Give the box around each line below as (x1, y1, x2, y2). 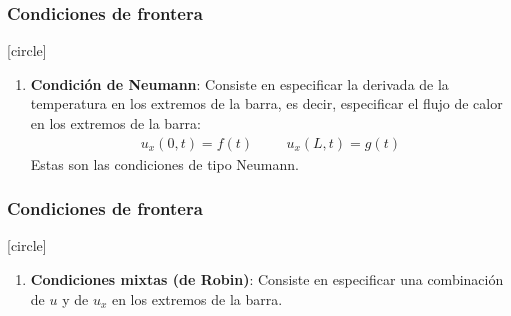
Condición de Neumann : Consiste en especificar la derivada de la (30, 73, 449, 94)
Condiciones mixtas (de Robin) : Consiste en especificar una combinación (30, 269, 504, 290)
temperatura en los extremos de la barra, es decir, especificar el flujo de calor (30, 93, 503, 114)
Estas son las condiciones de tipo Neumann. (30, 153, 299, 174)
